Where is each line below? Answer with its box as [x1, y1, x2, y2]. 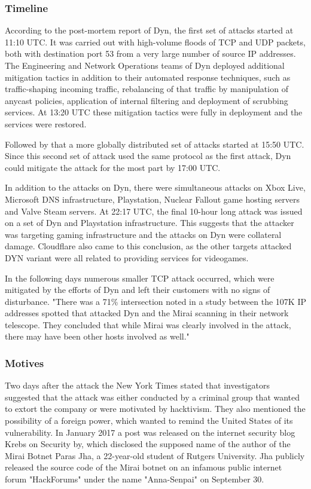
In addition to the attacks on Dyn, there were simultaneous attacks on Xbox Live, [5, 181, 306, 194]
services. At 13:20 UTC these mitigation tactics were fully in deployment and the [5, 106, 303, 118]
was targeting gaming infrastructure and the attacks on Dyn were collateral [5, 228, 282, 240]
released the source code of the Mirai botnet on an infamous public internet [5, 461, 282, 473]
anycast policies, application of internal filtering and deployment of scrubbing [5, 94, 288, 106]
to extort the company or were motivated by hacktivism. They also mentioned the [5, 402, 306, 415]
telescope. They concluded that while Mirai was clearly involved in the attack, [5, 318, 291, 331]
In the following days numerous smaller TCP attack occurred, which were [5, 271, 275, 284]
